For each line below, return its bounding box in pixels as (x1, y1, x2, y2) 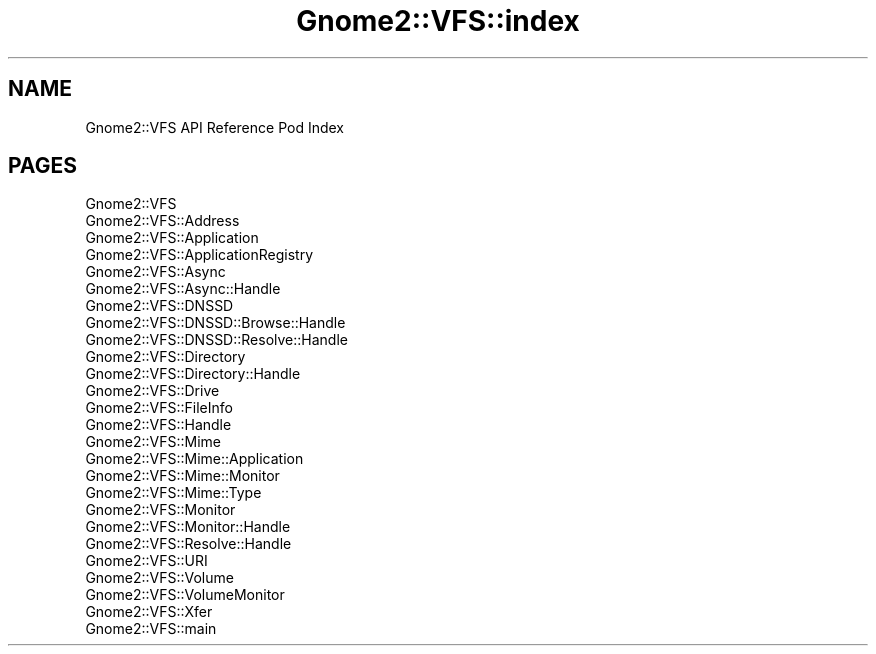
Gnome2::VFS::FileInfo (85, 399, 233, 417)
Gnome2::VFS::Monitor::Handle (85, 518, 291, 536)
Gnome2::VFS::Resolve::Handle (85, 535, 292, 553)
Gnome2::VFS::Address (85, 212, 240, 230)
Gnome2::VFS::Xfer (85, 603, 213, 621)
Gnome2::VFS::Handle (85, 416, 232, 434)
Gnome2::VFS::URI (85, 552, 208, 570)
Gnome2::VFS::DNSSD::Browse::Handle (85, 314, 346, 332)
